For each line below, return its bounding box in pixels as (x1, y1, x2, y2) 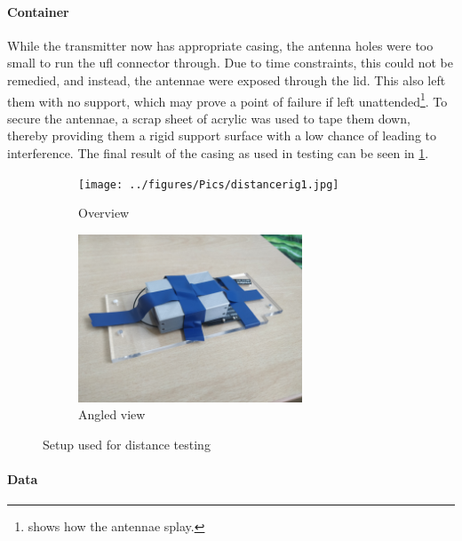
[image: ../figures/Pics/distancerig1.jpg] (78, 178, 339, 191)
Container (7, 2, 69, 20)
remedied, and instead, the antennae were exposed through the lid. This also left (7, 70, 446, 89)
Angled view (78, 405, 146, 424)
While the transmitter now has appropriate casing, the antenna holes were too (7, 36, 434, 54)
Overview (78, 203, 130, 222)
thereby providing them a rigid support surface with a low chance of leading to (7, 126, 436, 145)
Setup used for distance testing (43, 435, 211, 454)
